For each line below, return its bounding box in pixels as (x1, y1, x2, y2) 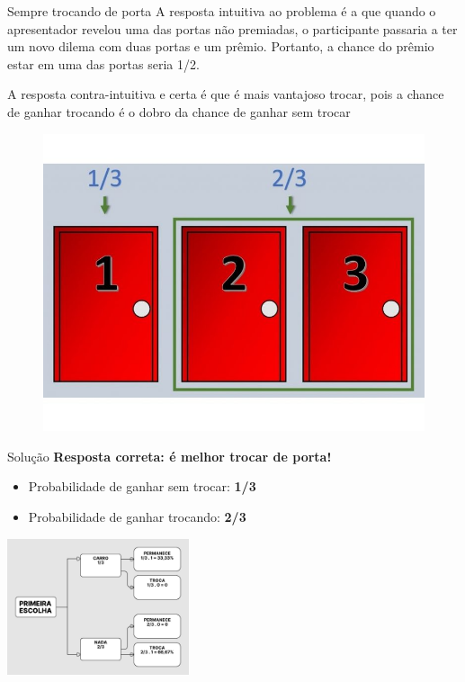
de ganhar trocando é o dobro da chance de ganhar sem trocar (7, 102, 351, 121)
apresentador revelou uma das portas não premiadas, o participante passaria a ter (7, 19, 458, 38)
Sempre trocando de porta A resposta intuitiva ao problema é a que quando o (7, 2, 436, 20)
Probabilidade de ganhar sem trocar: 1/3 (28, 477, 256, 496)
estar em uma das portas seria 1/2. (7, 54, 200, 73)
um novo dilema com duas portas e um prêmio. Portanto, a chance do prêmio (7, 37, 434, 56)
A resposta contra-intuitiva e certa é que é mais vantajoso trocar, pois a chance (7, 85, 444, 103)
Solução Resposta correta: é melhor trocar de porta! (7, 446, 332, 465)
